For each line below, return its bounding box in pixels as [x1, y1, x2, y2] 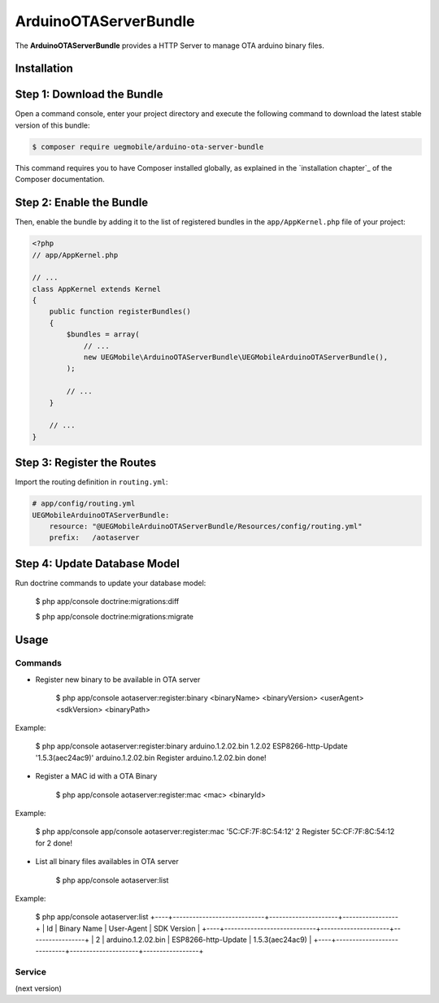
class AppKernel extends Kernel [32, 284, 162, 293]
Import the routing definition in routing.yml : [15, 477, 168, 487]
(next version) [15, 983, 63, 993]
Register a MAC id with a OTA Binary [35, 771, 158, 781]
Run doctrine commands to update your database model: [15, 578, 206, 588]
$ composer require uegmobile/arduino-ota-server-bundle [32, 142, 264, 151]
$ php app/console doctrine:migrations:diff [35, 597, 180, 606]
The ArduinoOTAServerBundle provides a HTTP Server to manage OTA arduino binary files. [15, 41, 324, 50]
